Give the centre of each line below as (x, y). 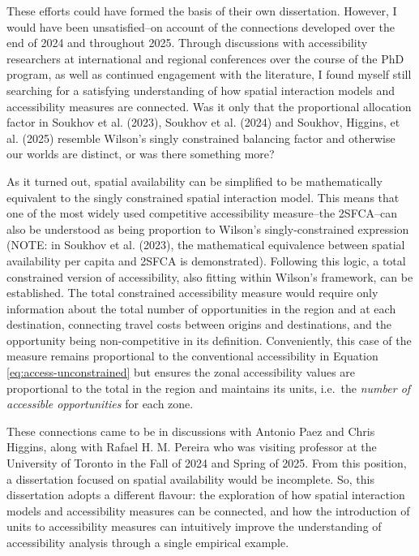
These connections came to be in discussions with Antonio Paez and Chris (191, 431)
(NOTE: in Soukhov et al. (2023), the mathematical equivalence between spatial (206, 245)
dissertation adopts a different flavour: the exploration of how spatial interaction (206, 495)
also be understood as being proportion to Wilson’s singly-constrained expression (208, 228)
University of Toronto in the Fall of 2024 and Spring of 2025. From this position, (207, 463)
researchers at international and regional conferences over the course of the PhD (205, 58)
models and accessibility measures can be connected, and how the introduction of (208, 510)
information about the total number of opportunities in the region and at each (201, 308)
